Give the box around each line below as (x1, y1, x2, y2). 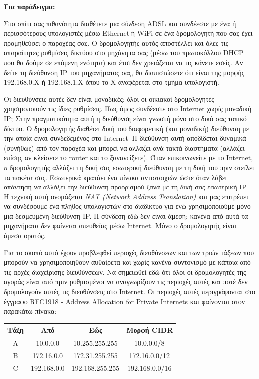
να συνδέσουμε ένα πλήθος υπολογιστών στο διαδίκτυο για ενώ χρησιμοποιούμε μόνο (4, 201, 251, 211)
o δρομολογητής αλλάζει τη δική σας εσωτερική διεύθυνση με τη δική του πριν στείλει (4, 162, 254, 172)
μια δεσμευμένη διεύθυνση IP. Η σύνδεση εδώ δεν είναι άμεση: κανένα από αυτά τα (4, 210, 248, 221)
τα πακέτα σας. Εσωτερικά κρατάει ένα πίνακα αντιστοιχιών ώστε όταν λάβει (4, 172, 227, 182)
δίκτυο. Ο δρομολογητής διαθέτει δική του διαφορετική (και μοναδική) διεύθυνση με (4, 123, 249, 133)
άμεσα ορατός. (4, 230, 46, 241)
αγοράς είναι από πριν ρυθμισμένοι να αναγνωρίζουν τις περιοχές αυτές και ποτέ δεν (4, 276, 248, 287)
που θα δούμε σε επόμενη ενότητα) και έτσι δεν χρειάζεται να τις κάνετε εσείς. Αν (4, 57, 243, 67)
